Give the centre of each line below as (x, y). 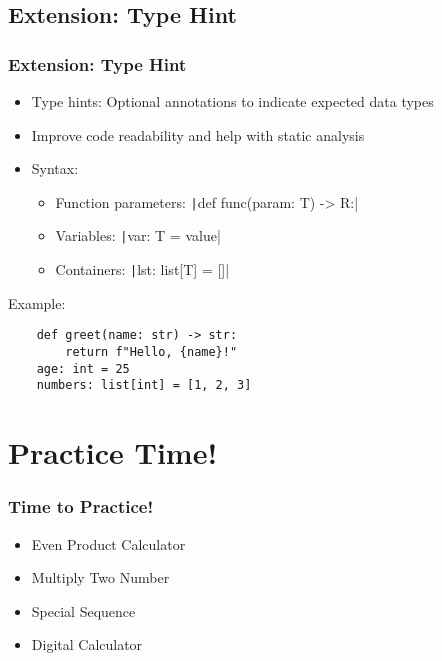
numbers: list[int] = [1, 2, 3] (144, 385)
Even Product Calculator (108, 543)
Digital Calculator (87, 644)
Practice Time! (113, 452)
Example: (37, 302)
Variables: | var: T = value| (138, 235)
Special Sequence (83, 610)
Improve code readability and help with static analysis (198, 134)
